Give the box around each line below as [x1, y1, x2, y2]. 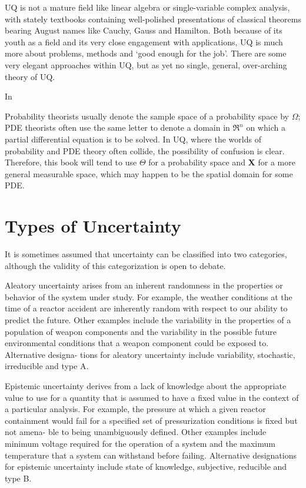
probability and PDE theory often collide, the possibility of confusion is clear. [5, 144, 285, 157]
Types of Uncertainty [5, 214, 181, 238]
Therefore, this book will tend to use [5, 156, 137, 168]
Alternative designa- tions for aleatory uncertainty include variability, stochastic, [5, 348, 295, 360]
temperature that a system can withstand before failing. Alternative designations [5, 449, 297, 461]
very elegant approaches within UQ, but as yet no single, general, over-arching [5, 58, 287, 71]
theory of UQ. [5, 70, 55, 82]
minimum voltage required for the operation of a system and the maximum [5, 437, 275, 449]
